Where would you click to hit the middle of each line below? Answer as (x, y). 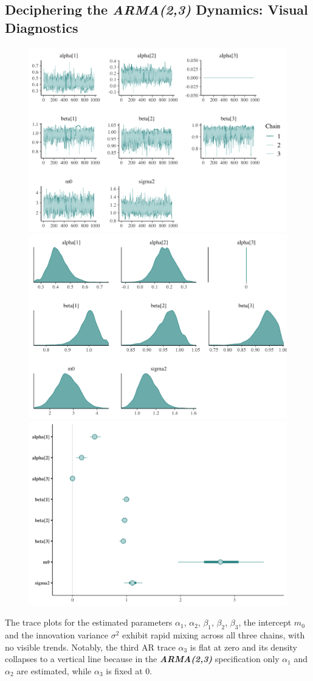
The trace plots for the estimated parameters (89, 622)
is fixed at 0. (129, 670)
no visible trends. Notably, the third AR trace (90, 647)
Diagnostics (42, 27)
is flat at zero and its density (243, 647)
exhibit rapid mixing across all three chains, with (214, 635)
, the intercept (265, 622)
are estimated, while (54, 670)
